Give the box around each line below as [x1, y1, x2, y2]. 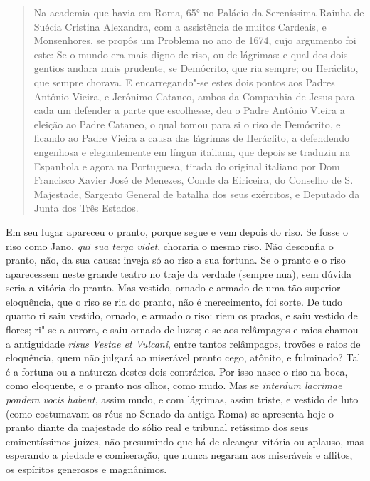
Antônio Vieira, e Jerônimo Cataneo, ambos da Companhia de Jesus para [33, 88, 355, 103]
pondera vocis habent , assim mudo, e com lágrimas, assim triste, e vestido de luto [6, 392, 359, 407]
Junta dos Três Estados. [33, 200, 139, 215]
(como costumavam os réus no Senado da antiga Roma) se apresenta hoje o [6, 405, 334, 420]
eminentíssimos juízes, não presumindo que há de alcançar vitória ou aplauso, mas [6, 433, 364, 448]
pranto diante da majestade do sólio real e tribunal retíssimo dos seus [6, 420, 309, 435]
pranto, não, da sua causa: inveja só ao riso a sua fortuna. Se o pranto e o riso [6, 252, 346, 267]
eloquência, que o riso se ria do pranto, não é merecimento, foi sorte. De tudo [6, 294, 343, 309]
